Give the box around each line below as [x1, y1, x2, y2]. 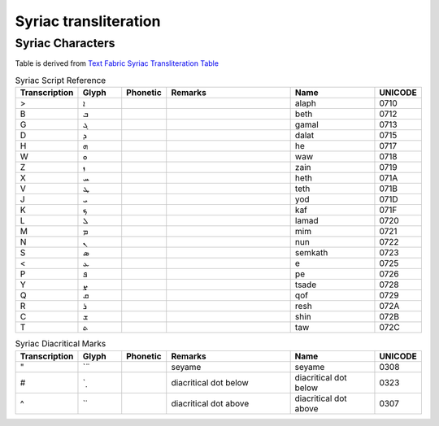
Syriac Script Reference [15, 74, 106, 85]
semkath [294, 247, 328, 259]
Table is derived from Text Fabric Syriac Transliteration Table [15, 59, 219, 68]
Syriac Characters [15, 36, 115, 50]
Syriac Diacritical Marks [15, 338, 106, 350]
